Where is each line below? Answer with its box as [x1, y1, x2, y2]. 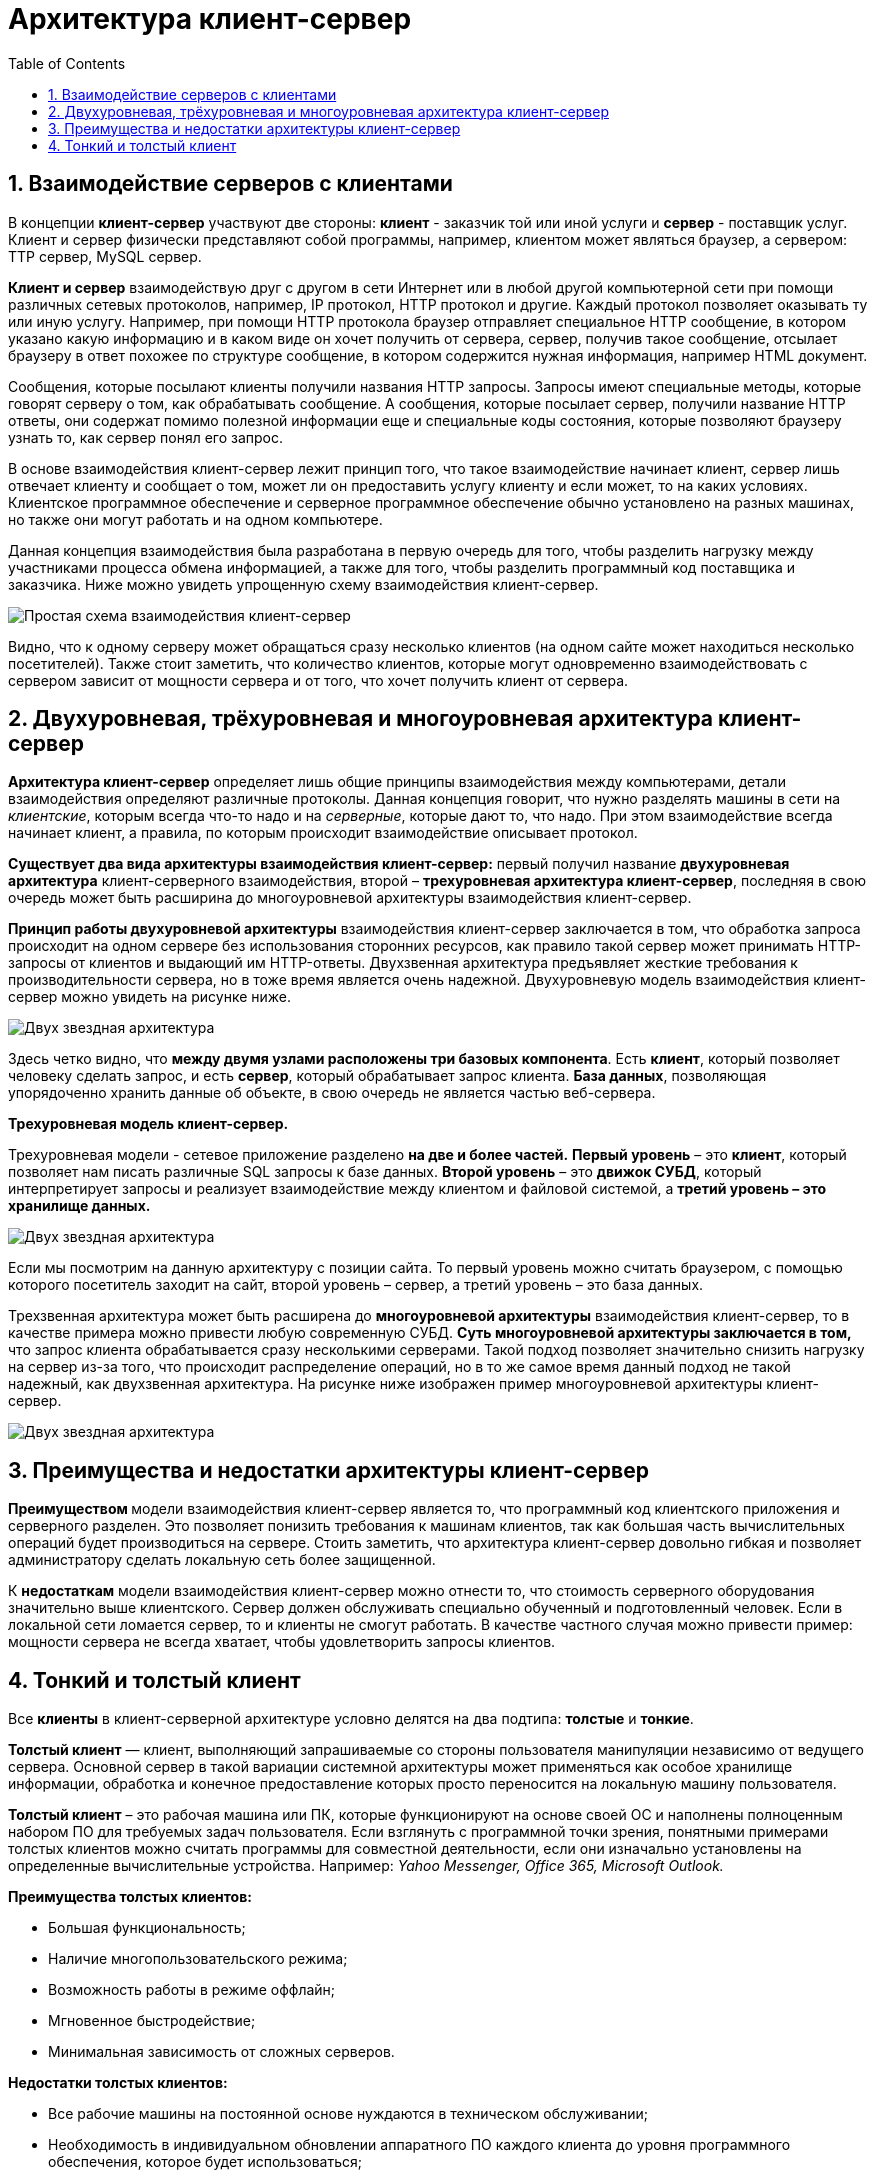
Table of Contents [8, 54, 126, 72]
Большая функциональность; [48, 1919, 246, 1937]
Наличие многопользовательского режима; [48, 1950, 348, 1968]
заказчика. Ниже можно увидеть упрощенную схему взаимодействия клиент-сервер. [8, 575, 599, 593]
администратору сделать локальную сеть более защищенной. [8, 1551, 436, 1569]
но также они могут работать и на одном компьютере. [8, 510, 383, 528]
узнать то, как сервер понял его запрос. [8, 428, 284, 446]
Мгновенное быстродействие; [48, 2012, 256, 2030]
